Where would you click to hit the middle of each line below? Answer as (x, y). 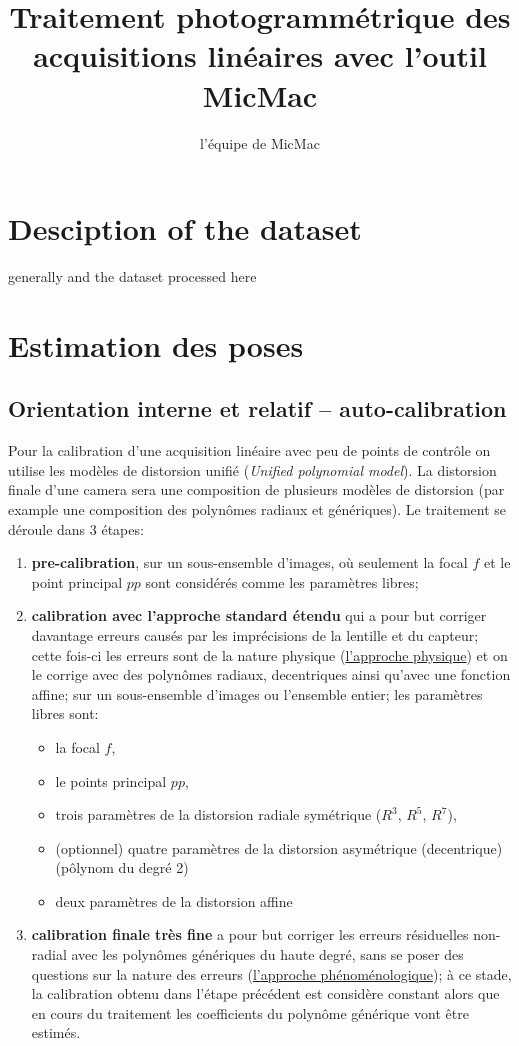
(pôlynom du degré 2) (122, 867)
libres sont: (65, 713)
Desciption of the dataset (185, 228)
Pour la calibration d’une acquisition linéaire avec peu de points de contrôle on (249, 450)
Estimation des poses (156, 344)
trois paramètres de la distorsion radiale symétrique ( (218, 814)
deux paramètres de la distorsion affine (174, 900)
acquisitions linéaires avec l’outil (260, 55)
